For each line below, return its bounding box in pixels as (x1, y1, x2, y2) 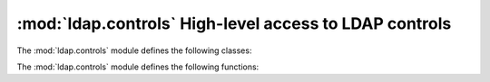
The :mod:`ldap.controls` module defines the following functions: (16, 61, 260, 72)
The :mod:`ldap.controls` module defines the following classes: (16, 45, 252, 56)
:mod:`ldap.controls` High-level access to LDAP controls (16, 14, 452, 33)
